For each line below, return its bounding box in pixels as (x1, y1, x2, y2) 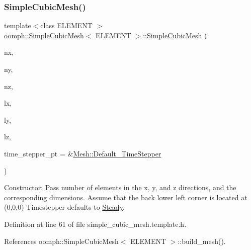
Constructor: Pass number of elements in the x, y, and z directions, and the (4, 182, 236, 193)
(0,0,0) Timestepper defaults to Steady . (4, 202, 125, 212)
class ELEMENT (40, 20, 93, 31)
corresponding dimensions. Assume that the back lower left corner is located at (4, 192, 247, 202)
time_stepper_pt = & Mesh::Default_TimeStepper (4, 148, 161, 158)
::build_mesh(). (178, 235, 226, 246)
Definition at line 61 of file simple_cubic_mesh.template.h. (4, 218, 187, 229)
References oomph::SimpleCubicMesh (4, 235, 119, 246)
